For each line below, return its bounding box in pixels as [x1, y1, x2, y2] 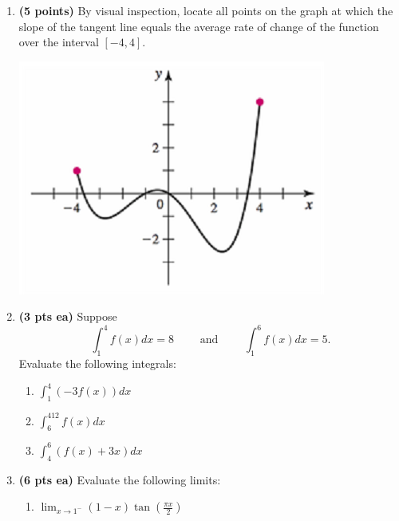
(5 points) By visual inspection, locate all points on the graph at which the [18, 2, 393, 18]
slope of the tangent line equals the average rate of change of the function [18, 18, 379, 34]
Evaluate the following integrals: [18, 355, 176, 372]
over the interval [18, 34, 99, 50]
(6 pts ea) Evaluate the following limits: [18, 471, 221, 487]
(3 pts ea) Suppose [18, 308, 117, 325]
